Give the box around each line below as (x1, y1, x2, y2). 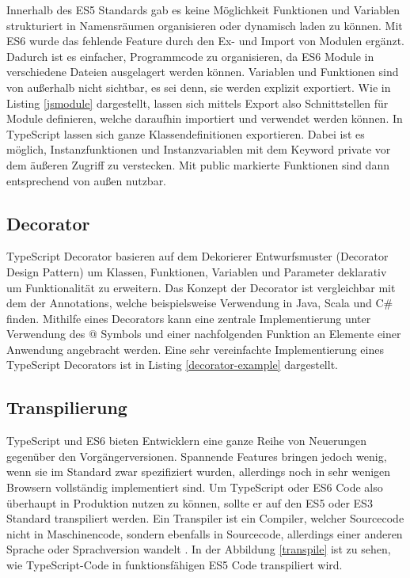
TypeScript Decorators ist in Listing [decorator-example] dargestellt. (6, 356, 338, 373)
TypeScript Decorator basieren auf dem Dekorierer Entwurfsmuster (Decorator (6, 248, 389, 264)
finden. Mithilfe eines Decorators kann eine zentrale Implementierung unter (6, 310, 371, 326)
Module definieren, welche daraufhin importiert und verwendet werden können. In (6, 110, 403, 127)
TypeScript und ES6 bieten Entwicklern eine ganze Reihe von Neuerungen (6, 432, 366, 449)
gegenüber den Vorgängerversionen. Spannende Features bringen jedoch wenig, (6, 447, 387, 464)
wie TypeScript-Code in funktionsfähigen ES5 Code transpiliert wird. (6, 557, 343, 573)
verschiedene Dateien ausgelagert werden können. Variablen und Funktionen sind (6, 63, 399, 80)
